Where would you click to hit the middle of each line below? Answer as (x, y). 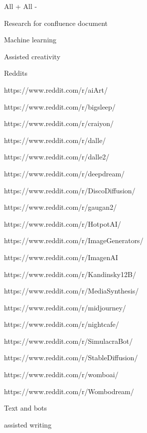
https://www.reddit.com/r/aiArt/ (56, 89)
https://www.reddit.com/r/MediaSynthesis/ (72, 291)
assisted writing (28, 424)
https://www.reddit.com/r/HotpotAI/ (63, 223)
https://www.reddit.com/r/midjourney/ (65, 307)
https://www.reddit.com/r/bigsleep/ (60, 106)
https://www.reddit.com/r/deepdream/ (65, 173)
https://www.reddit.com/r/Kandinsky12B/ (70, 274)
